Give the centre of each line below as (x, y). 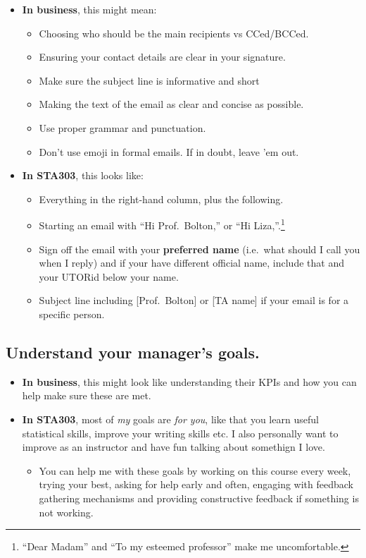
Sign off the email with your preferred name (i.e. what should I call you (200, 249)
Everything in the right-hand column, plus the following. (161, 199)
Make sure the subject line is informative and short (149, 80)
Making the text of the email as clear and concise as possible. (171, 104)
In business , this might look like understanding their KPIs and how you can (189, 381)
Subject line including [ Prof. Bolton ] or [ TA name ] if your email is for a (194, 300)
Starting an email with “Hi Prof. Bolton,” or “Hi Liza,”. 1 (162, 224)
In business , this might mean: (89, 9)
